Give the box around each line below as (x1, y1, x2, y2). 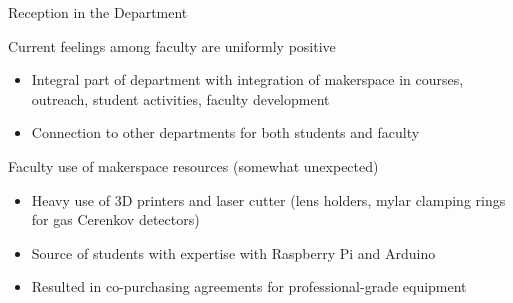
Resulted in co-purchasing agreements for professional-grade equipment (31, 276, 467, 297)
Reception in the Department (8, 2, 188, 22)
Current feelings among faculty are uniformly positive (8, 35, 336, 56)
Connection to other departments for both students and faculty (31, 122, 420, 143)
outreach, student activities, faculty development (31, 88, 330, 109)
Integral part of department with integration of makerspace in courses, (31, 69, 464, 90)
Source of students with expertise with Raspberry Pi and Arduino (31, 242, 436, 263)
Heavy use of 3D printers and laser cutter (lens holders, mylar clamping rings (31, 189, 506, 210)
